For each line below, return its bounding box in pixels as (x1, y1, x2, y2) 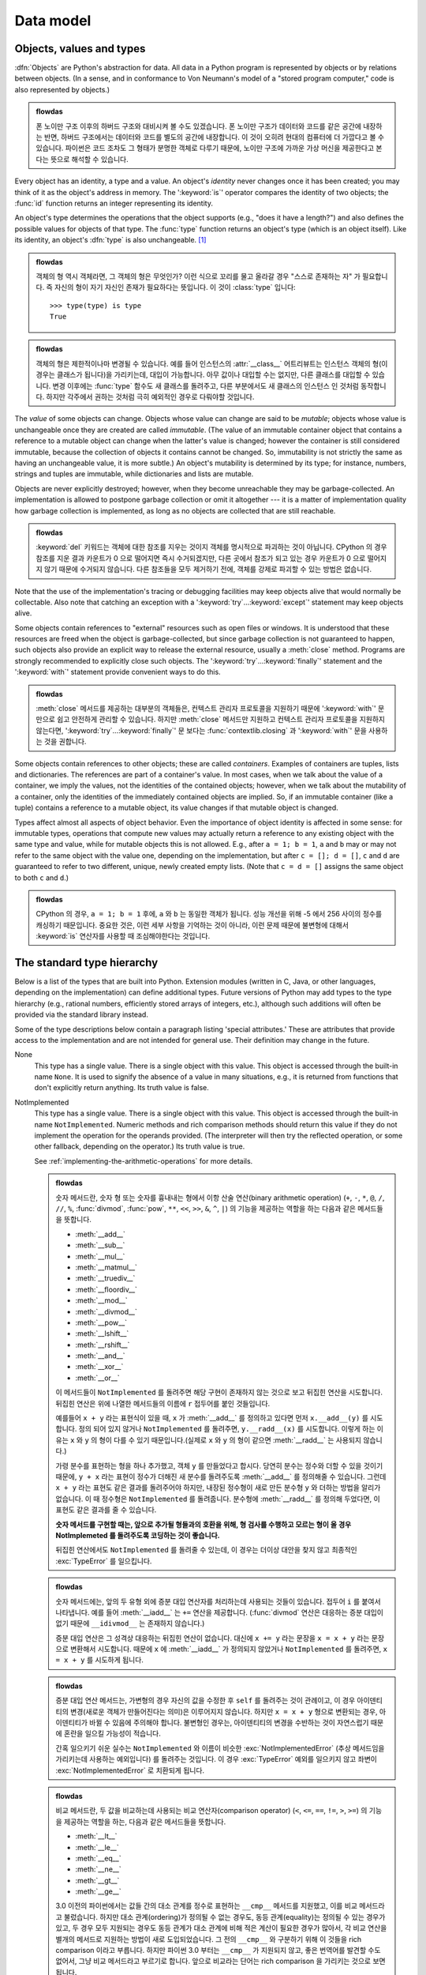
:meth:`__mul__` (75, 1251, 125, 1261)
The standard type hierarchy (14, 956, 159, 969)
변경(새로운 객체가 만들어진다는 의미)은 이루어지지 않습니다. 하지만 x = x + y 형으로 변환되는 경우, (69, 1706, 378, 1716)
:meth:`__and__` (75, 1351, 125, 1360)
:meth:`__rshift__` (75, 1340, 130, 1349)
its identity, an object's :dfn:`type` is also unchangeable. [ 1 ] (14, 235, 207, 245)
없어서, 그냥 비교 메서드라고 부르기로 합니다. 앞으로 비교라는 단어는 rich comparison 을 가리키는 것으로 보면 (55, 1956, 386, 1966)
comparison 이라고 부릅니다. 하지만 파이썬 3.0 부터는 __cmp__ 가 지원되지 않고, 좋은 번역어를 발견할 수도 (55, 1946, 382, 1955)
